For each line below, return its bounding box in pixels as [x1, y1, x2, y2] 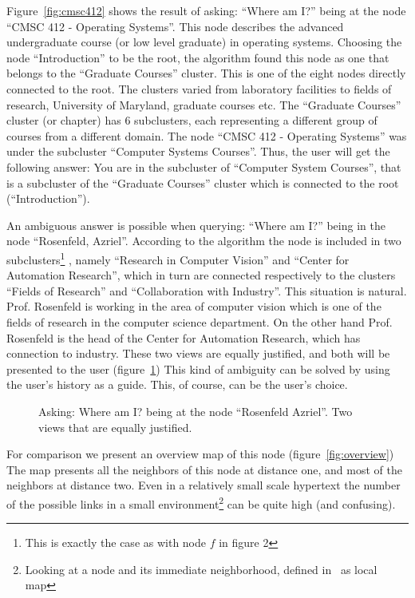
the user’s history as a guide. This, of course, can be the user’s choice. [6, 376, 348, 393]
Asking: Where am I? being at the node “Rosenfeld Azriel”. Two [38, 402, 353, 419]
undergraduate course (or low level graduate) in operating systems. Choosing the [6, 34, 402, 50]
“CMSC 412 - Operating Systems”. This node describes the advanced [6, 18, 344, 34]
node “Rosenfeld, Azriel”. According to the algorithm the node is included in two [6, 232, 401, 249]
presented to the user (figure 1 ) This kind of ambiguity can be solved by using [6, 360, 390, 377]
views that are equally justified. [38, 418, 192, 435]
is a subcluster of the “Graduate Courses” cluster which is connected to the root [6, 174, 399, 191]
